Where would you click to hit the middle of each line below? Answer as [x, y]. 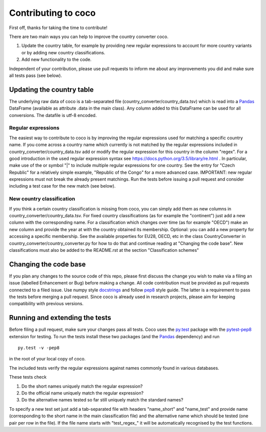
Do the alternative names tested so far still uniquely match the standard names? [102, 400]
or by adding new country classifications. [63, 52]
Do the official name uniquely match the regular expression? [83, 393]
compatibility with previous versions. [46, 304]
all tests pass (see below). [36, 75]
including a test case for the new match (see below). [62, 186]
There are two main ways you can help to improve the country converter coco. [89, 37]
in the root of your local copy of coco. [47, 359]
